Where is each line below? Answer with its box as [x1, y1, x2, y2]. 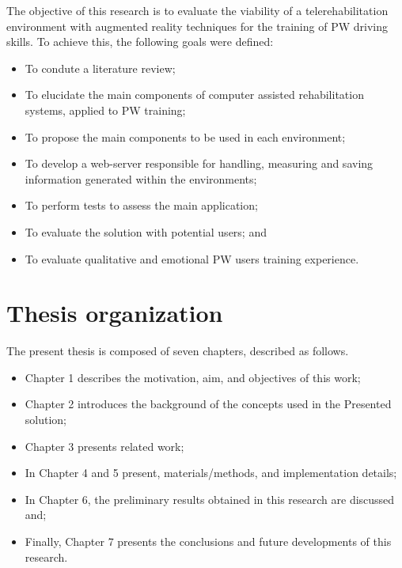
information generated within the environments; [25, 170, 257, 187]
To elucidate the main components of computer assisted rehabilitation [25, 86, 364, 103]
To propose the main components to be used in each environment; [25, 128, 346, 145]
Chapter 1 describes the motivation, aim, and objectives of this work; [25, 369, 361, 385]
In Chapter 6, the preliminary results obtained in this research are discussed [25, 490, 395, 507]
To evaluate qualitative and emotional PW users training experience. [25, 250, 359, 267]
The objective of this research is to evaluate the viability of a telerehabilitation [6, 2, 389, 18]
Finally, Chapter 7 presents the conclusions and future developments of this [25, 533, 392, 549]
